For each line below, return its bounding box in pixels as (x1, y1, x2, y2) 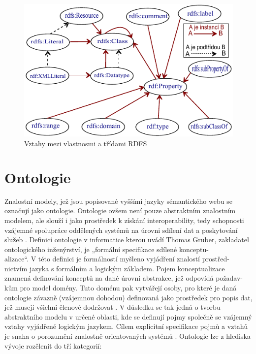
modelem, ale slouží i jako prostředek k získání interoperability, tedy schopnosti (4, 215, 244, 225)
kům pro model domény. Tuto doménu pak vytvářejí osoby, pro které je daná (4, 283, 237, 293)
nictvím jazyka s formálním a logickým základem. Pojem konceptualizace (4, 263, 225, 273)
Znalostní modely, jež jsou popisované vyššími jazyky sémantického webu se (4, 195, 232, 206)
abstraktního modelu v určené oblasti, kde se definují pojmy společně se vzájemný (4, 311, 252, 322)
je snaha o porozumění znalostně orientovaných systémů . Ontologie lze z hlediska (4, 331, 251, 341)
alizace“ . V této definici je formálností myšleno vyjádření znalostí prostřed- (4, 254, 230, 264)
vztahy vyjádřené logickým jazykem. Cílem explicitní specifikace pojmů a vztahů (4, 321, 248, 331)
